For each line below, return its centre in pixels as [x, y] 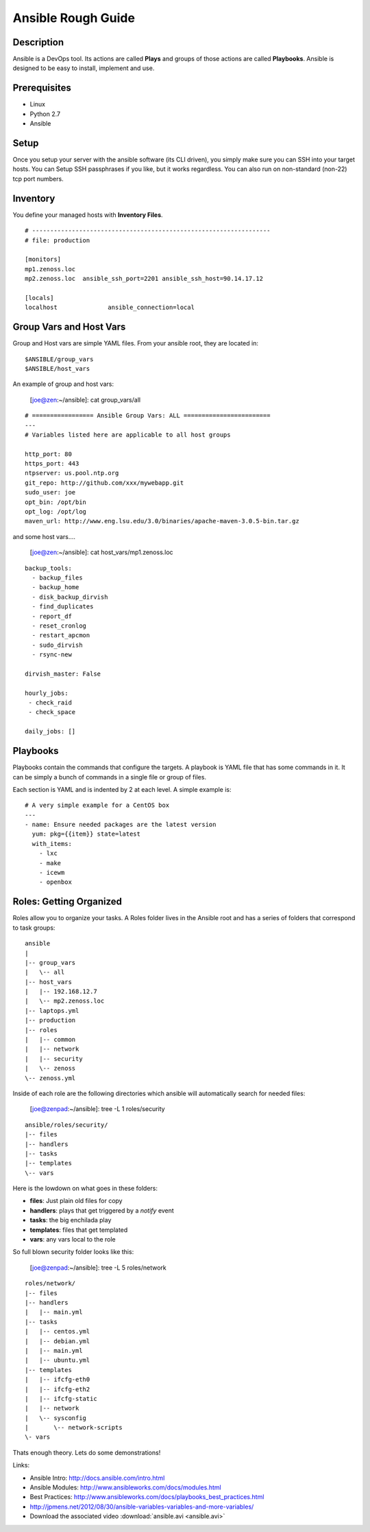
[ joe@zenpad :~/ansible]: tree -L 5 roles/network [98, 1268]
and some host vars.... [44, 536]
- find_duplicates [63, 607]
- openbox [55, 882]
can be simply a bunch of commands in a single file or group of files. [110, 777]
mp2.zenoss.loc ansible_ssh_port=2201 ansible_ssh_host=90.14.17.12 [144, 279]
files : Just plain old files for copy [76, 1201]
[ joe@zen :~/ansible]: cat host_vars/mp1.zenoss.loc [102, 552]
